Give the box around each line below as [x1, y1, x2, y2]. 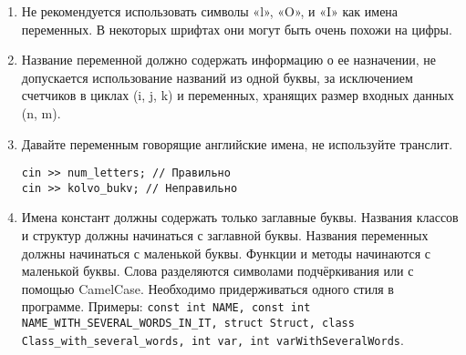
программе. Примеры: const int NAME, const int [21, 297, 311, 316]
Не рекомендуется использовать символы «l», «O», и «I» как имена [21, 2, 399, 20]
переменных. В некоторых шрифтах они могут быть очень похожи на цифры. [21, 19, 452, 38]
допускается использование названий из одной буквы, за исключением [21, 67, 413, 86]
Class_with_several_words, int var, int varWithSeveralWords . [21, 330, 404, 349]
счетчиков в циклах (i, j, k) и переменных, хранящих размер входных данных [21, 86, 454, 105]
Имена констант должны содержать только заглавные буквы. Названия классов [21, 208, 459, 227]
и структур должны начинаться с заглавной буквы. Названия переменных [21, 226, 429, 245]
